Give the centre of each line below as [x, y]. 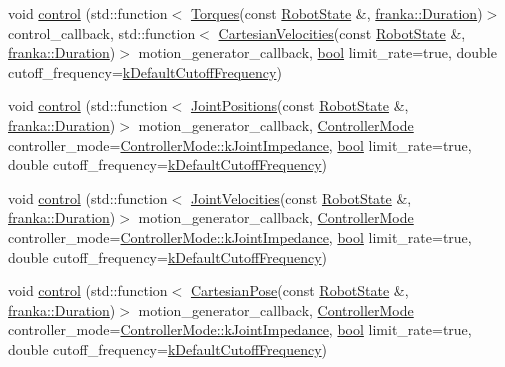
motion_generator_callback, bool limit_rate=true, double [317, 52]
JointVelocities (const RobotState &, [301, 197]
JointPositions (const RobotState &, [299, 105]
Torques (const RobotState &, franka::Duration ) [336, 13]
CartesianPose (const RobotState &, [299, 290]
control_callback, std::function [102, 32]
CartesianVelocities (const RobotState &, [342, 32]
